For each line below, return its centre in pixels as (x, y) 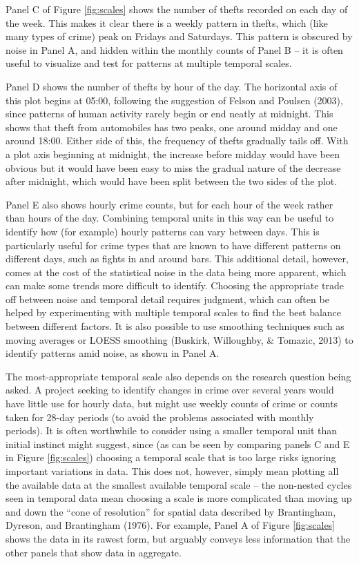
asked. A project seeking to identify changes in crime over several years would (170, 390)
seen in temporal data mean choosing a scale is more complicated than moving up (179, 498)
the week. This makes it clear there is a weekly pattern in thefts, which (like (167, 22)
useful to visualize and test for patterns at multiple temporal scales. (149, 63)
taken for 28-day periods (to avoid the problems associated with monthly (160, 417)
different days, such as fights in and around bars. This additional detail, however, (177, 259)
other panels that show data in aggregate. (94, 552)
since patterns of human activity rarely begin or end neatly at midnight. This (169, 114)
